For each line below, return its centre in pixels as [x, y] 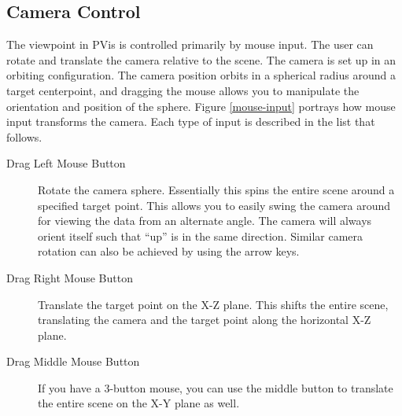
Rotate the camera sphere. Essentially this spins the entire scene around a [216, 189]
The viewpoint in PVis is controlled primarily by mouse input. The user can [190, 44]
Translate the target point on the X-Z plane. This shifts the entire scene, [213, 304]
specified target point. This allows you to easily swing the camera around [214, 205]
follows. [24, 136]
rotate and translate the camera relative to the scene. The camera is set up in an [201, 59]
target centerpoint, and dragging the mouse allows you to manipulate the [183, 90]
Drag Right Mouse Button [70, 277]
